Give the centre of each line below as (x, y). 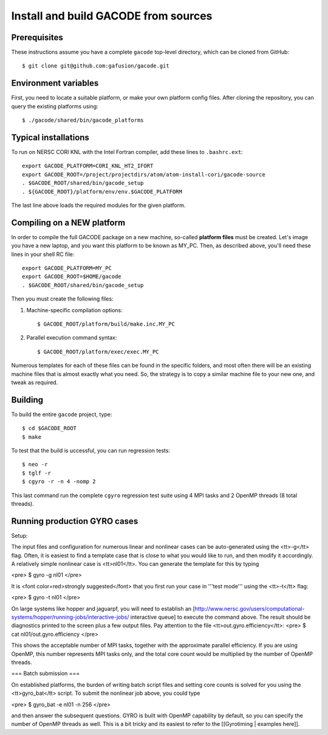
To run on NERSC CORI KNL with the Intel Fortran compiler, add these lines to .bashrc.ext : (127, 152)
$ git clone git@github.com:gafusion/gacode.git (96, 66)
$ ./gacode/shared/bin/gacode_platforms (83, 120)
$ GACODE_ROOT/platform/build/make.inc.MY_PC (106, 324)
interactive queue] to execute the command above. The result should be (220, 617)
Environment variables (55, 83)
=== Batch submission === (46, 674)
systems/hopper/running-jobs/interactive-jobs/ (70, 617)
